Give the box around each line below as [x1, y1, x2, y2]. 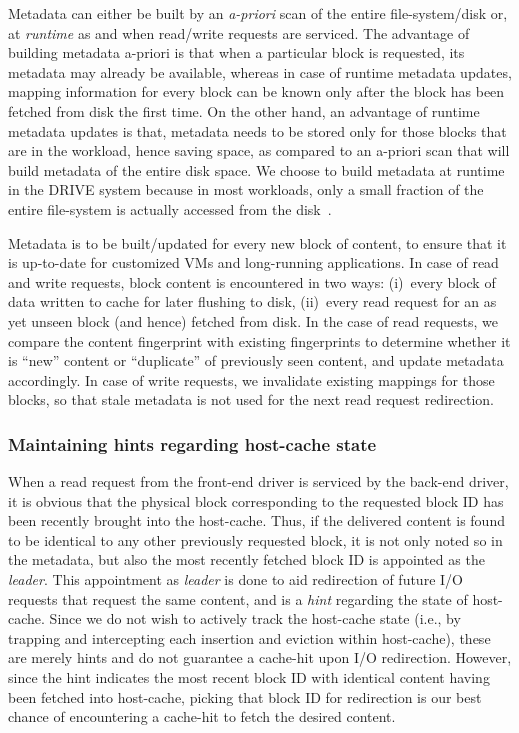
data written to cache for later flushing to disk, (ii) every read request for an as [8, 291, 497, 312]
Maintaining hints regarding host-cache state [8, 431, 377, 456]
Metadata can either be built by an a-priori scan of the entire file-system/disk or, [8, 3, 508, 23]
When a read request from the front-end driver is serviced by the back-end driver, [8, 471, 509, 492]
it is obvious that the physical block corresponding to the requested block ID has [8, 490, 504, 511]
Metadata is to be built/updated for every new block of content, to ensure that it [8, 232, 507, 253]
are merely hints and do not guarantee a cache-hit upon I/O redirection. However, [8, 647, 512, 668]
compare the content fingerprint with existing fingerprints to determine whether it [8, 330, 511, 351]
